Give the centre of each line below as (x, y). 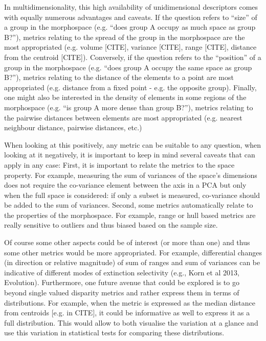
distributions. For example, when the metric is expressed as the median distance (130, 302)
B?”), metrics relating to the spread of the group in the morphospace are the (125, 37)
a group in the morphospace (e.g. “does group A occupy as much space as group (130, 27)
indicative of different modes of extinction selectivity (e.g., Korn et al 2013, (122, 272)
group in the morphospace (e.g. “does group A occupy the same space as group (128, 67)
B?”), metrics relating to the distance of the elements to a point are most (119, 77)
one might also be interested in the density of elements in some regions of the (125, 97)
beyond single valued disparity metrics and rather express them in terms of (122, 293)
